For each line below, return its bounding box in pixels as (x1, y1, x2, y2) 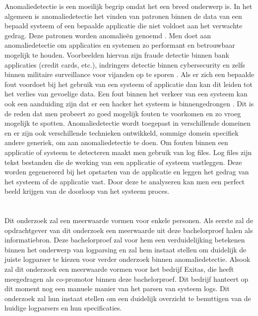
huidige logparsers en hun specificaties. (4, 303, 122, 313)
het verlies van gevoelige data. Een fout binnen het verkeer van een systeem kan (4, 88, 248, 99)
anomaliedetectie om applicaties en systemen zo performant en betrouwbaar (4, 40, 235, 50)
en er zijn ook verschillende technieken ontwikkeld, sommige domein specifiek (4, 127, 239, 138)
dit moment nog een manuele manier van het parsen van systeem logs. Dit (4, 283, 230, 294)
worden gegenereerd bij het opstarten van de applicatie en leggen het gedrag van (4, 166, 249, 177)
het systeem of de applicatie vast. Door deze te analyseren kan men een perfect (4, 176, 245, 186)
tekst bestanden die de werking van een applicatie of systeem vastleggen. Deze (4, 157, 242, 167)
